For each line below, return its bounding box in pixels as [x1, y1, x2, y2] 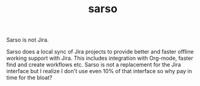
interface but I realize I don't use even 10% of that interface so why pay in [6, 68, 193, 75]
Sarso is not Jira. [6, 36, 49, 44]
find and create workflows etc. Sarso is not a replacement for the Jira [6, 61, 182, 68]
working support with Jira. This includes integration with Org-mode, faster [6, 54, 194, 62]
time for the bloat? [6, 74, 53, 81]
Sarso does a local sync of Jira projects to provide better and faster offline [6, 48, 194, 56]
